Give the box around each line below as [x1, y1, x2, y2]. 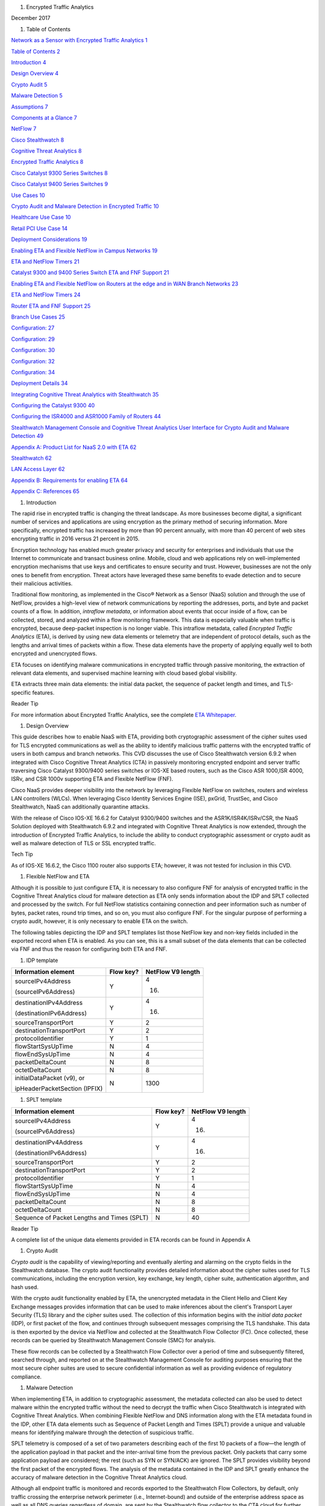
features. [32, 689, 55, 696]
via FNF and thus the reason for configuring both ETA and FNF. [11, 946, 168, 953]
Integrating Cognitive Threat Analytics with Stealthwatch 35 [11, 390, 159, 398]
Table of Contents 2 [11, 48, 60, 55]
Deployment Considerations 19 [11, 236, 87, 243]
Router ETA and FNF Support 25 [11, 302, 91, 310]
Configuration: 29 [11, 335, 55, 343]
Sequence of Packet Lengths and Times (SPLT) [14, 1213, 149, 1222]
